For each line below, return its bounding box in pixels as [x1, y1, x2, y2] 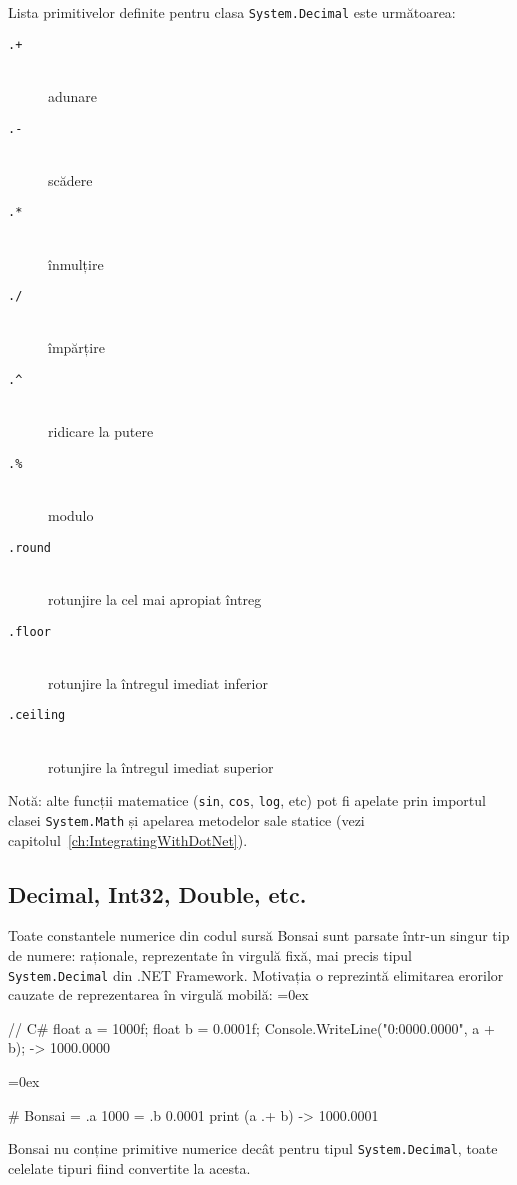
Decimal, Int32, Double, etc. [8, 878, 307, 909]
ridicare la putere [48, 421, 154, 442]
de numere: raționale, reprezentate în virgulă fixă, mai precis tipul [8, 944, 412, 965]
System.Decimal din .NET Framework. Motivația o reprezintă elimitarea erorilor [8, 964, 504, 985]
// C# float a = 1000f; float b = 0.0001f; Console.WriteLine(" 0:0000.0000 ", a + [8, 1017, 495, 1038]
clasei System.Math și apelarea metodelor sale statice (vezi [8, 809, 365, 830]
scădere [48, 169, 93, 190]
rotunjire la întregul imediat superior [48, 756, 274, 777]
